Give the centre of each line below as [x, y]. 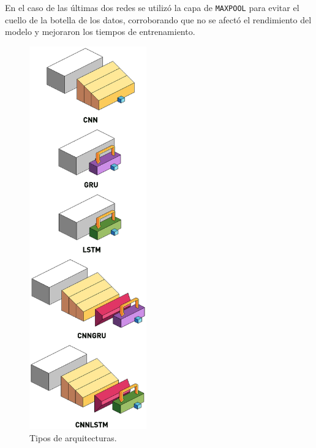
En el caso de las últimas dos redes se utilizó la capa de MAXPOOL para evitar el [152, 7]
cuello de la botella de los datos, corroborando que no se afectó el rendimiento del [158, 19]
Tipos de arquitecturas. [73, 437]
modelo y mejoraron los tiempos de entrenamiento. [100, 32]
